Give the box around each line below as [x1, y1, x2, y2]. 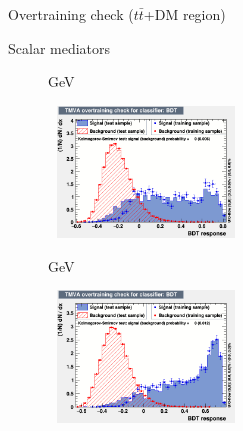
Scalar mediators [8, 37, 111, 58]
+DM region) [143, 4, 226, 24]
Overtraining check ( [8, 4, 134, 24]
